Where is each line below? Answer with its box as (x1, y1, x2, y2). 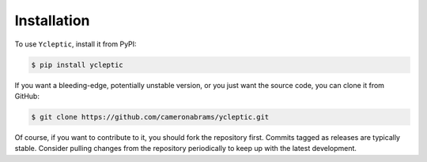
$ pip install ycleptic (31, 60, 124, 69)
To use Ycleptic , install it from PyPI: (14, 39, 138, 49)
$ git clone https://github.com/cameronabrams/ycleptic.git (31, 112, 270, 121)
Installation (14, 12, 90, 29)
